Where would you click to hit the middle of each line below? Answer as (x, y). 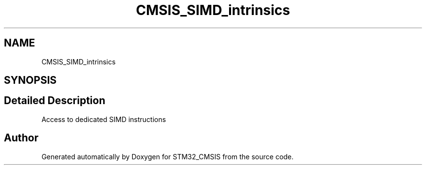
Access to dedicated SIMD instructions (104, 119)
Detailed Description (55, 101)
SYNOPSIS (30, 80)
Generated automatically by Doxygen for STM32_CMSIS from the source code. (168, 156)
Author (21, 138)
